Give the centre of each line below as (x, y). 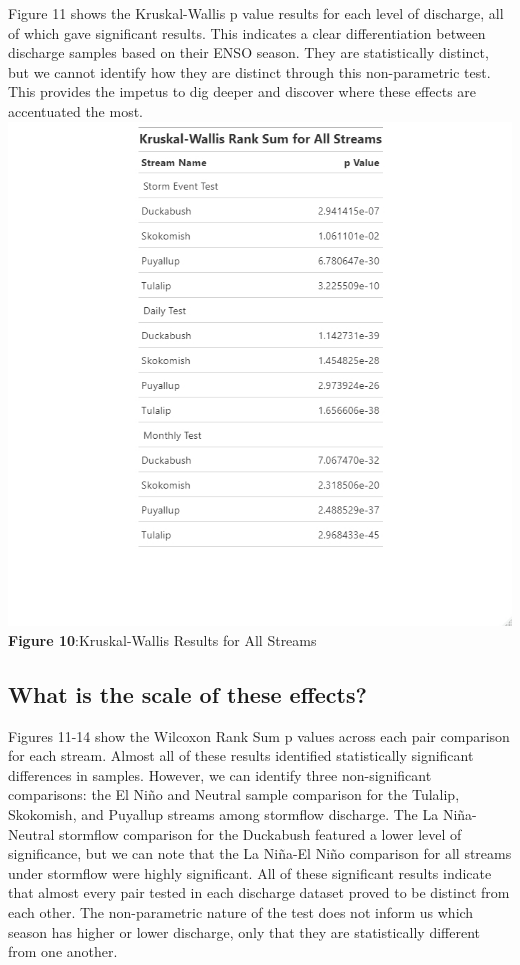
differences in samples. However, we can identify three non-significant (220, 774)
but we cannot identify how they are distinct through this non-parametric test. (249, 71)
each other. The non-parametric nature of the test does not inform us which (241, 912)
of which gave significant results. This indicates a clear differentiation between (247, 32)
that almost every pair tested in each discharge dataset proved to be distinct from (259, 892)
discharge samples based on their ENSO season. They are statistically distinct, (248, 52)
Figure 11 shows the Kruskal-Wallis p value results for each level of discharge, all (256, 13)
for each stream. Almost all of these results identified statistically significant (241, 755)
